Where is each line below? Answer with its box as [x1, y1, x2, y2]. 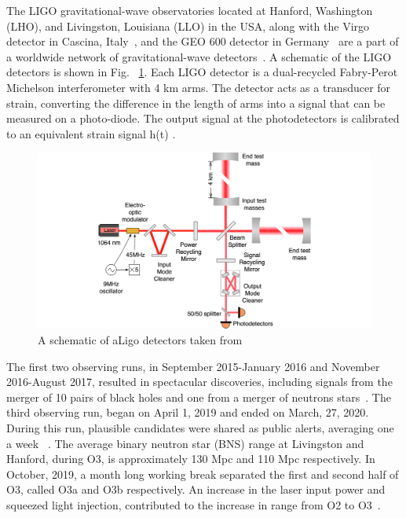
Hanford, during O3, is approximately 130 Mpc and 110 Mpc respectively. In [6, 450, 375, 467]
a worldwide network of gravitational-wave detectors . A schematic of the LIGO [6, 48, 392, 64]
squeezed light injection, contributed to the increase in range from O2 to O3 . [6, 496, 381, 512]
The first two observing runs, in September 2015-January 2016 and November [6, 358, 380, 374]
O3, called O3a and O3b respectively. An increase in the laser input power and [6, 481, 386, 498]
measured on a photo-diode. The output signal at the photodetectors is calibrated [6, 110, 400, 127]
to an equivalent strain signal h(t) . [6, 125, 176, 141]
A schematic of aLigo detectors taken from [38, 331, 243, 347]
